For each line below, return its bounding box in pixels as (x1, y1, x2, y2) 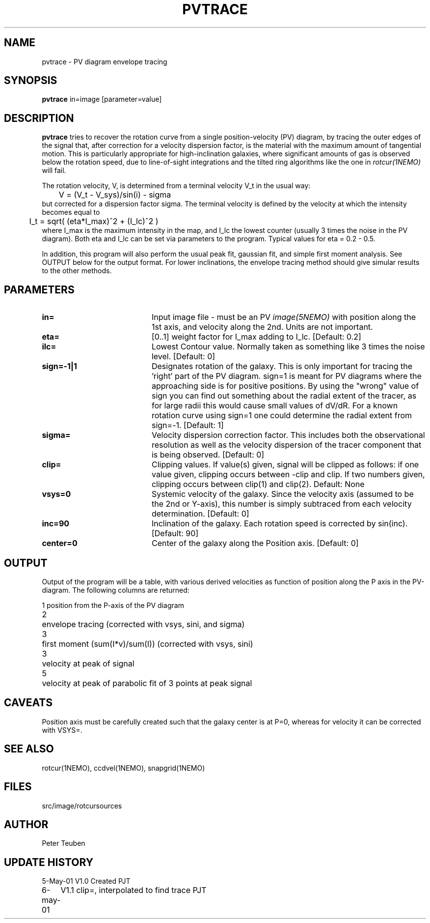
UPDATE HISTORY (4, 856, 94, 868)
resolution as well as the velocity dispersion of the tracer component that (151, 440, 422, 450)
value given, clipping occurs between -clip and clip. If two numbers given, (151, 469, 425, 480)
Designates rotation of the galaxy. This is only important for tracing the (151, 361, 412, 372)
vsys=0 (42, 489, 71, 499)
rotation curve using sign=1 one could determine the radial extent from (151, 410, 412, 421)
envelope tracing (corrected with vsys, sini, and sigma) (42, 619, 245, 629)
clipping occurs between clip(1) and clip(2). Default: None (151, 479, 365, 490)
